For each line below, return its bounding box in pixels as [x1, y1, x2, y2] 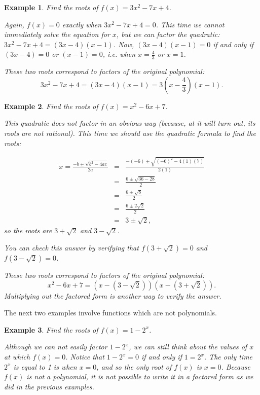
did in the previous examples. [4, 381, 94, 391]
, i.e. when [102, 49, 136, 59]
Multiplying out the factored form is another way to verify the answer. [4, 290, 221, 301]
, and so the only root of [96, 361, 172, 372]
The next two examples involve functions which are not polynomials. [4, 307, 217, 318]
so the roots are [4, 225, 52, 236]
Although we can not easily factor [4, 341, 107, 352]
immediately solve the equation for [4, 29, 110, 40]
